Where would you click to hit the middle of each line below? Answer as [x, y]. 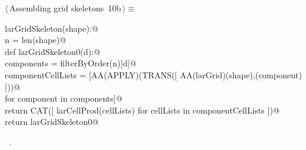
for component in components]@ [64, 98]
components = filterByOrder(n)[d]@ [71, 63]
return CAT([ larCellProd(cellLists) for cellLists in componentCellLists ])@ [142, 110]
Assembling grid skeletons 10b [65, 8]
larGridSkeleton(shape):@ [52, 28]
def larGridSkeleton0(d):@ [53, 51]
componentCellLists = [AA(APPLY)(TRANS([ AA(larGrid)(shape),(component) [154, 74]
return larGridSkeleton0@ [52, 122]
